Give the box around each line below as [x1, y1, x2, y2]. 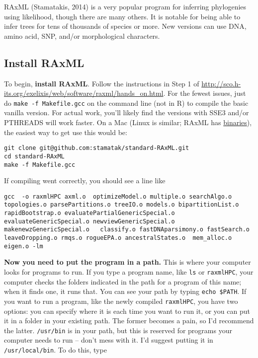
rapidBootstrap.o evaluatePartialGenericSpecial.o [4, 210, 175, 217]
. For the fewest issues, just [163, 88, 246, 98]
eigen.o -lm [4, 242, 43, 250]
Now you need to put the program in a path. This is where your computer [4, 257, 251, 267]
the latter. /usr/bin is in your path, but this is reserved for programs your [4, 325, 232, 335]
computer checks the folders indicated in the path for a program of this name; [4, 276, 242, 286]
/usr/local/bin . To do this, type [4, 344, 107, 355]
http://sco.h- [201, 78, 241, 88]
